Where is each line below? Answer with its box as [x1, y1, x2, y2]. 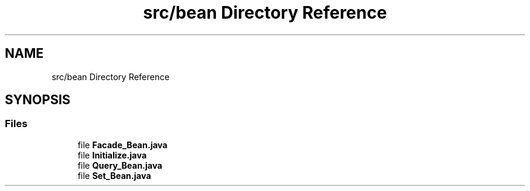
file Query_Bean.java [77, 160, 163, 171]
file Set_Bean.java [77, 170, 151, 181]
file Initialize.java [77, 149, 147, 160]
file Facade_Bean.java [77, 139, 168, 150]
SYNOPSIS [5, 92, 71, 108]
